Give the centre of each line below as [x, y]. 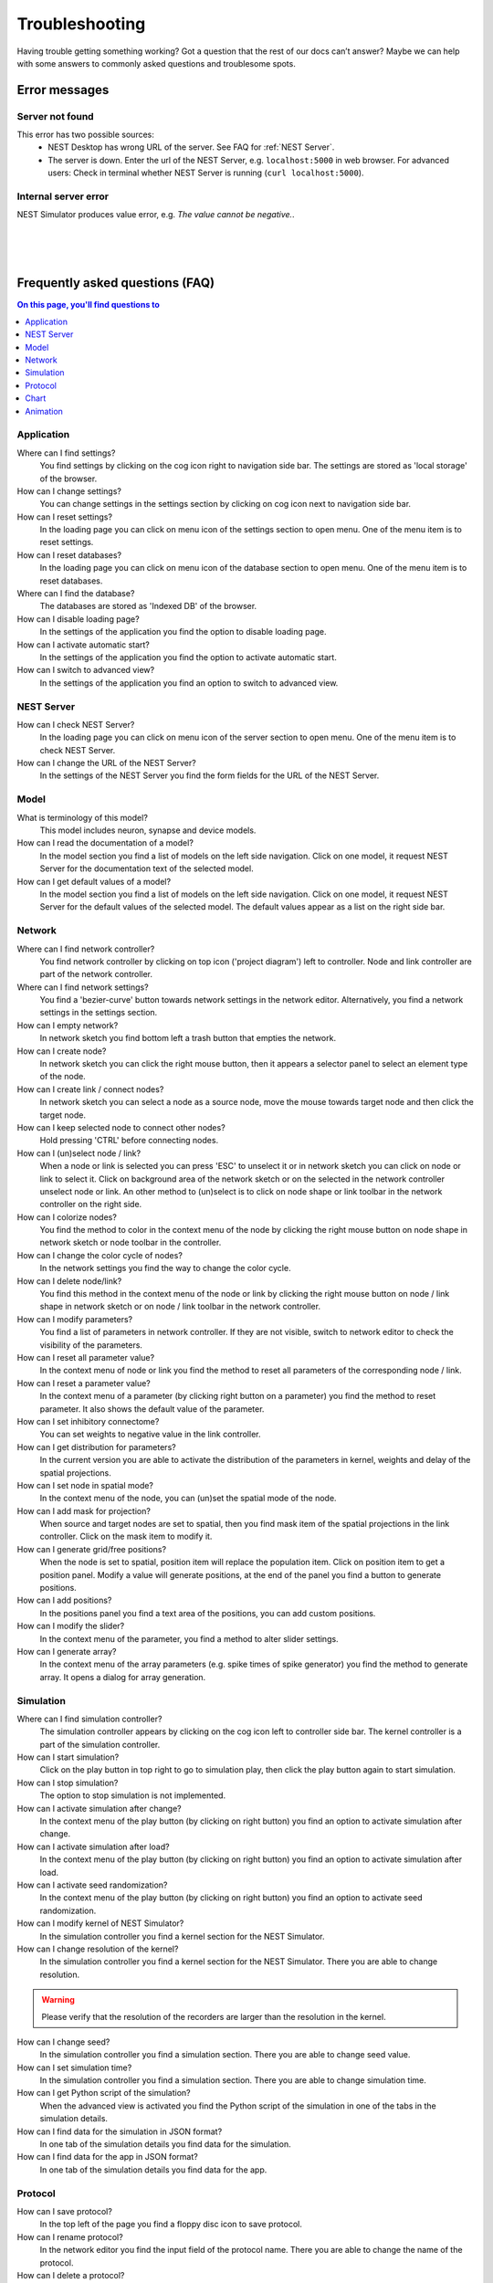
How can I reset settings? [65, 517]
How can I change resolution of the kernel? [98, 1949]
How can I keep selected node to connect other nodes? [121, 1127]
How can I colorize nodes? [67, 1217]
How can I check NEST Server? [76, 724]
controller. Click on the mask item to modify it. [126, 1536]
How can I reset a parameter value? [84, 1383]
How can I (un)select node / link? [79, 1153]
